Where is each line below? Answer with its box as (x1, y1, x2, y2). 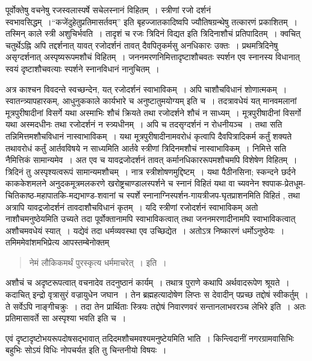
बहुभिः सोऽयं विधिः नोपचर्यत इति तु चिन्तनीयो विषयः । (5, 344, 167, 356)
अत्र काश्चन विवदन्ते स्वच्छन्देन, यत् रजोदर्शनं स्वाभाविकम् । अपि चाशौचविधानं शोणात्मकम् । (5, 82, 287, 95)
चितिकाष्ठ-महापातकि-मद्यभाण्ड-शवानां (5, 188, 116, 201)
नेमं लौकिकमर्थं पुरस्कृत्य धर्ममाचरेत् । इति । (29, 256, 167, 268)
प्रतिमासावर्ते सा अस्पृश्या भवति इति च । (5, 312, 126, 324)
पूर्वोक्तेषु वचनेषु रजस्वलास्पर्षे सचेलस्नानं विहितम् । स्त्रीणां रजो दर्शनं (5, 4, 211, 16)
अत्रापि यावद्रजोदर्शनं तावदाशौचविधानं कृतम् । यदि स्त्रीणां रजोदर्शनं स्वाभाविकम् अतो (5, 200, 258, 213)
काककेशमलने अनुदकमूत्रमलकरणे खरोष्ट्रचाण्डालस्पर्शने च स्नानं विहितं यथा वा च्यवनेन (5, 177, 260, 190)
